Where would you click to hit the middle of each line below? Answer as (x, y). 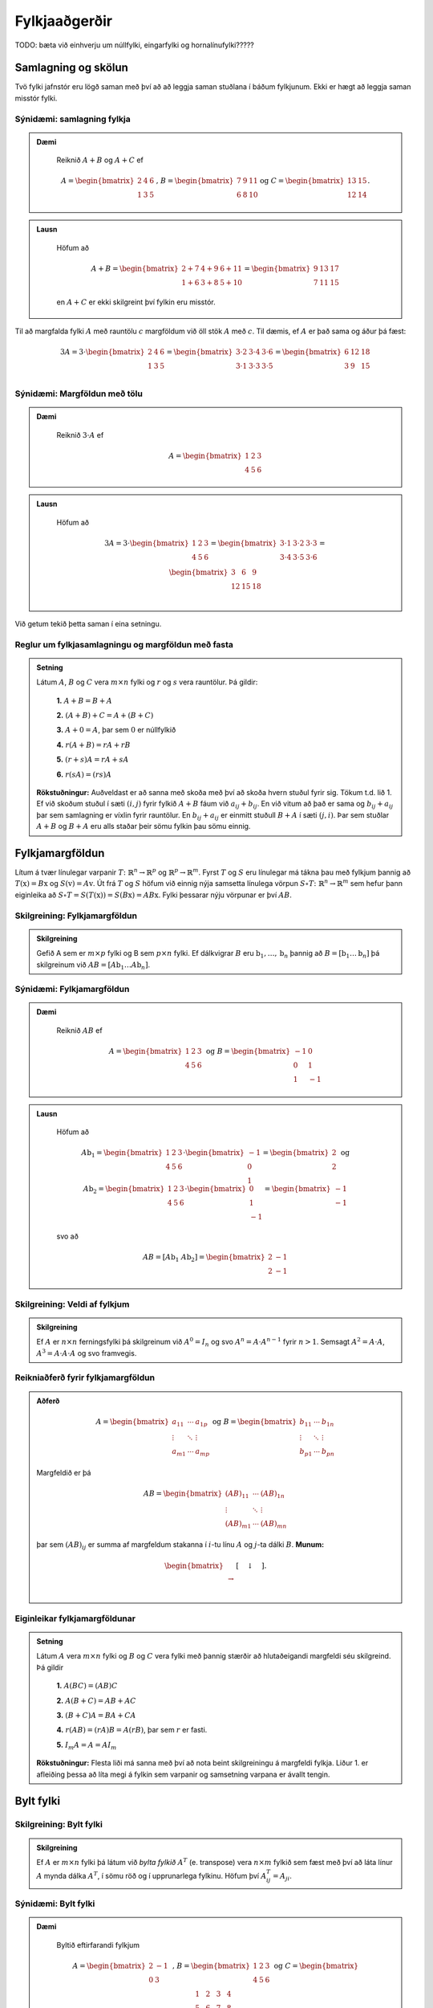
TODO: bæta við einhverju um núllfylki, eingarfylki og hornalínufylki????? (134, 45)
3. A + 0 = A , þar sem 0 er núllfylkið (116, 730)
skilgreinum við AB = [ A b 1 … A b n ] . (93, 965)
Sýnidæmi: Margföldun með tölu (79, 394)
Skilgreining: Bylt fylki (59, 1825)
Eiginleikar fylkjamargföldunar (75, 1618)
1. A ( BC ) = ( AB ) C (87, 1686)
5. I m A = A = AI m (87, 1745)
